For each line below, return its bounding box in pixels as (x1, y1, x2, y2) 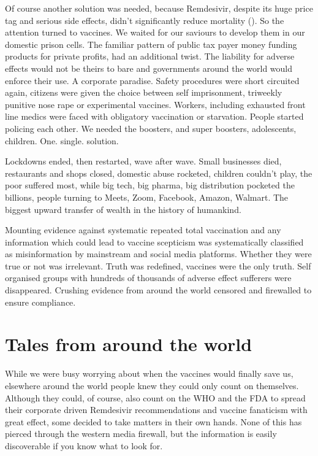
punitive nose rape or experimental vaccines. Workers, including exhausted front (5, 98, 306, 110)
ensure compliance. (5, 295, 76, 308)
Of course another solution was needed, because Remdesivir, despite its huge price (5, 2, 313, 14)
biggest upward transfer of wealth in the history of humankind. (5, 203, 241, 215)
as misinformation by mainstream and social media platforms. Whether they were (5, 247, 312, 260)
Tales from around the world (5, 331, 252, 357)
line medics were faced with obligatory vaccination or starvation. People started (5, 110, 304, 123)
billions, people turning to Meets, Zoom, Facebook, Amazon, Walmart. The (5, 190, 289, 203)
